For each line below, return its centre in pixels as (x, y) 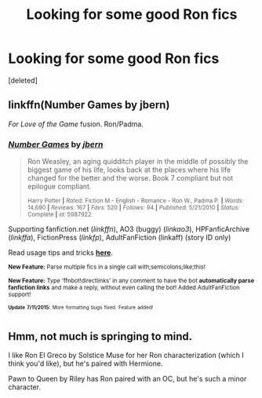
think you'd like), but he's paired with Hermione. (86, 363)
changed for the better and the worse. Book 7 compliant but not (130, 178)
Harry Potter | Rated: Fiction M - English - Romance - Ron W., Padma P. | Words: (136, 201)
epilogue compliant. (59, 187)
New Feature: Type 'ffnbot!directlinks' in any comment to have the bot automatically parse (131, 281)
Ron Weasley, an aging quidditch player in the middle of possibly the (138, 162)
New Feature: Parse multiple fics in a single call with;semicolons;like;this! (107, 267)
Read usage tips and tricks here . (61, 253)
